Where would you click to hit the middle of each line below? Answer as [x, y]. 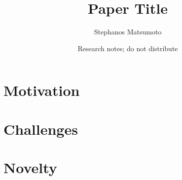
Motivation [42, 90]
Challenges [41, 129]
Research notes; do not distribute [128, 48]
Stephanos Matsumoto [128, 32]
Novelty [30, 167]
